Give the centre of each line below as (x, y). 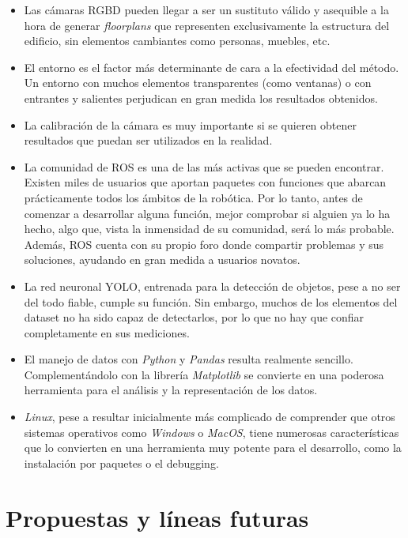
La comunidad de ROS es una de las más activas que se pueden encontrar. (204, 166)
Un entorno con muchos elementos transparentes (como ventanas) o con (198, 83)
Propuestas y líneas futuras (157, 517)
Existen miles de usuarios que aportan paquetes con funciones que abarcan (205, 182)
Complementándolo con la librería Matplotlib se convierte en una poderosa (204, 374)
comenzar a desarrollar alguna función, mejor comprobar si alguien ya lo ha (207, 213)
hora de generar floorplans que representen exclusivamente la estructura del (207, 25)
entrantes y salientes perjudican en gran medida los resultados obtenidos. (201, 98)
